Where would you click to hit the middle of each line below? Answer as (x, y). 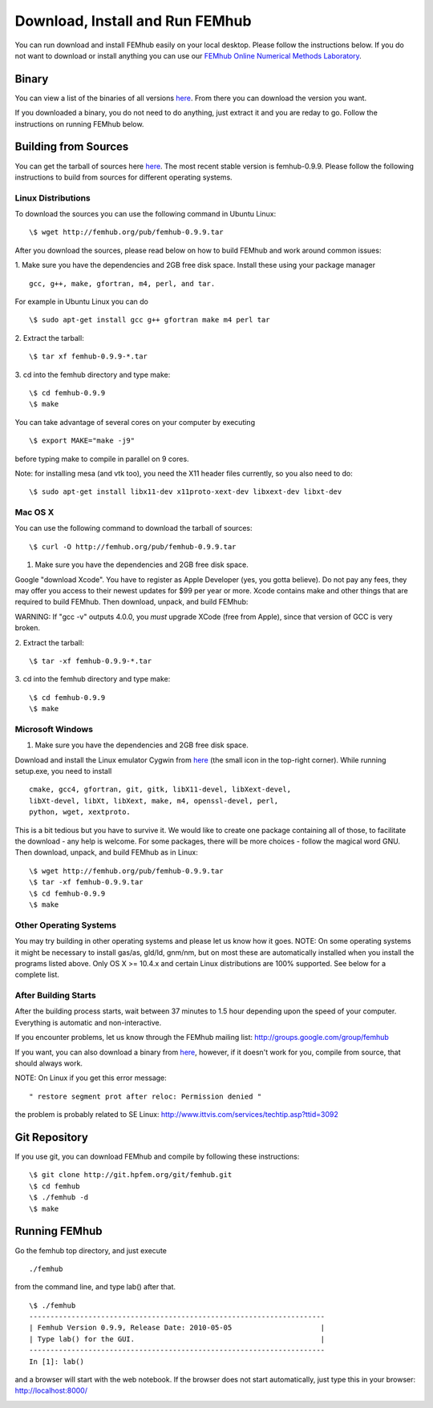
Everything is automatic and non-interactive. (88, 1022)
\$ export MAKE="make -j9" (82, 441)
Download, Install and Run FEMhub (133, 21)
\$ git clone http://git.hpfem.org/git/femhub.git (131, 1175)
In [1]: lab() (57, 1361)
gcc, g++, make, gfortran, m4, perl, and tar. (122, 283)
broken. (27, 628)
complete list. (37, 975)
